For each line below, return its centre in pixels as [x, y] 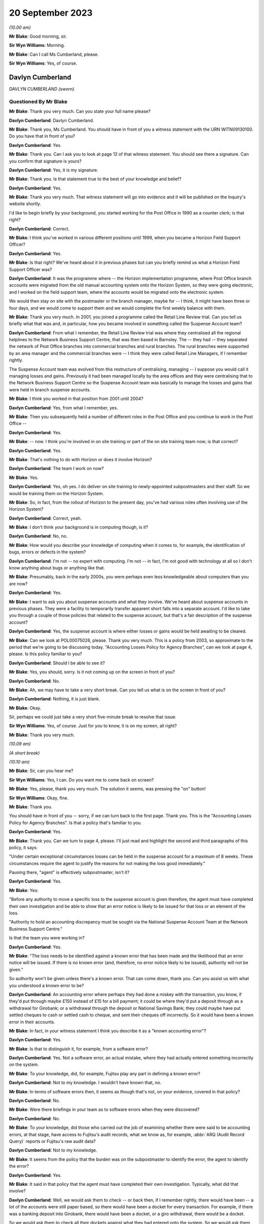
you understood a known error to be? [46, 985]
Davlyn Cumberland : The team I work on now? [56, 469]
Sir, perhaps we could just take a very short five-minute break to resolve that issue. [93, 717]
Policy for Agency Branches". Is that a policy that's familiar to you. [75, 823]
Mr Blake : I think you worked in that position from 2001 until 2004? [76, 399]
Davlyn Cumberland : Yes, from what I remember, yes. [64, 408]
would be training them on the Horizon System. [56, 493]
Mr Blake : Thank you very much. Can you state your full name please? [80, 111]
